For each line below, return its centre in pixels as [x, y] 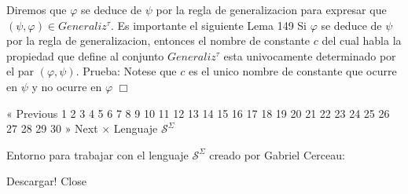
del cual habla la [362, 40]
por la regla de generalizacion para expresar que [271, 9]
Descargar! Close [46, 181]
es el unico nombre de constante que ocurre [292, 71]
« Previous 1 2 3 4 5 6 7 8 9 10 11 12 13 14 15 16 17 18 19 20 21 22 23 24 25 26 [198, 113]
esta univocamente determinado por [310, 55]
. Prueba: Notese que [126, 71]
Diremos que [37, 9]
